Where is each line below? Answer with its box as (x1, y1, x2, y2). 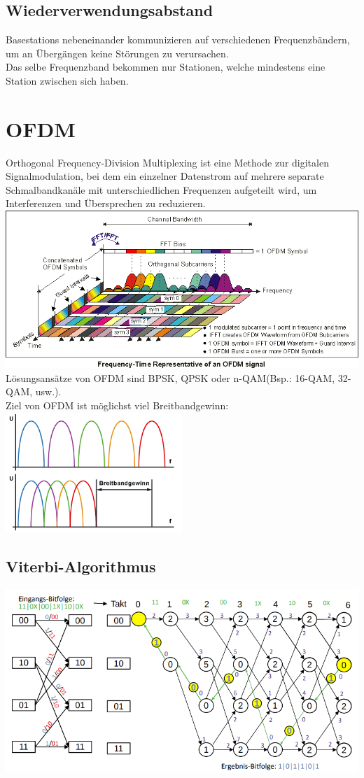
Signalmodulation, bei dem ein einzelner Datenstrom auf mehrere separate (6, 169, 324, 183)
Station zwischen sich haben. (6, 73, 129, 87)
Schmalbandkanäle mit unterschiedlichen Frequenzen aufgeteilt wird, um (6, 182, 317, 197)
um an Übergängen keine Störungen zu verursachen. (6, 45, 229, 60)
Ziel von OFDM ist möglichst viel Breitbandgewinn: (6, 397, 229, 412)
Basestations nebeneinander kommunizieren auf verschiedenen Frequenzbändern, (6, 32, 350, 47)
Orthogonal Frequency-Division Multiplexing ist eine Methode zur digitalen (6, 155, 329, 169)
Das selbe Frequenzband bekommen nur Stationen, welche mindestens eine (6, 59, 325, 74)
